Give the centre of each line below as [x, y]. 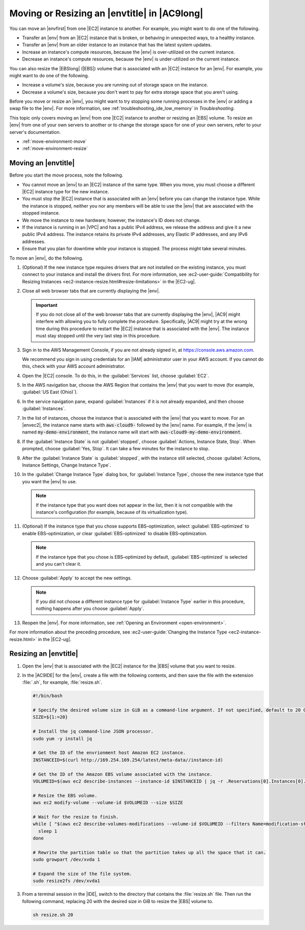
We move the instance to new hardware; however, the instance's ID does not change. [111, 220]
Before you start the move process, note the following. [66, 175]
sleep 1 [48, 831]
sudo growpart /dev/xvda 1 [66, 860]
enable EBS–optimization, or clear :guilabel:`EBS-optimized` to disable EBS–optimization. [115, 533]
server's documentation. [35, 132]
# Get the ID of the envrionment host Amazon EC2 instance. [109, 753]
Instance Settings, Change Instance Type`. [67, 465]
